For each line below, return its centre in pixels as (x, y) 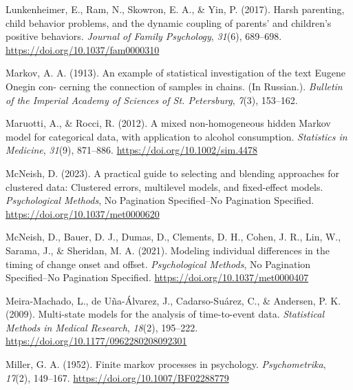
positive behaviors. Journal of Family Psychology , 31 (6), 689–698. (144, 36)
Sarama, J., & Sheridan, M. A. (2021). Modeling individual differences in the (168, 250)
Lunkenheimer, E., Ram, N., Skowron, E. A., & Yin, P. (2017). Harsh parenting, (175, 9)
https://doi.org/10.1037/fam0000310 (83, 49)
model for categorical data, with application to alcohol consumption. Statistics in (176, 136)
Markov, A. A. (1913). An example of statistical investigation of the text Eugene (175, 73)
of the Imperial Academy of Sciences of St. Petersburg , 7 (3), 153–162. (152, 100)
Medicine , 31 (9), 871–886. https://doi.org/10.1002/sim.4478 (132, 150)
